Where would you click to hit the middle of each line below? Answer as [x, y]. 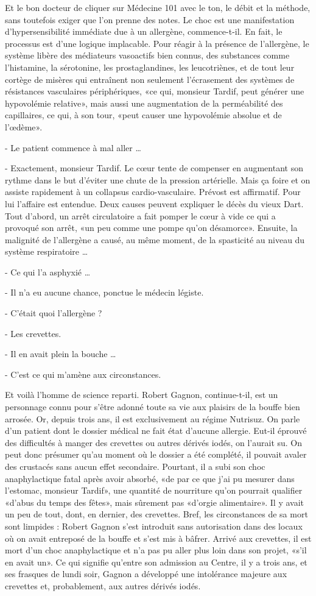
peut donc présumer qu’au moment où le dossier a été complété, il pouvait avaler [156, 454]
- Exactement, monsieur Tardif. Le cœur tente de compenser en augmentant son [154, 168]
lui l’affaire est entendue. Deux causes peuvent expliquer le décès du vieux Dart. [154, 203]
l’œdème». [24, 126]
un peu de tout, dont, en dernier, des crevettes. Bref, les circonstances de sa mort [156, 514]
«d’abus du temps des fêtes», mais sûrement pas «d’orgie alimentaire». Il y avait [155, 502]
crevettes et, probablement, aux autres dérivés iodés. [103, 585]
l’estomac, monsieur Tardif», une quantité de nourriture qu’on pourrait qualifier [154, 490]
